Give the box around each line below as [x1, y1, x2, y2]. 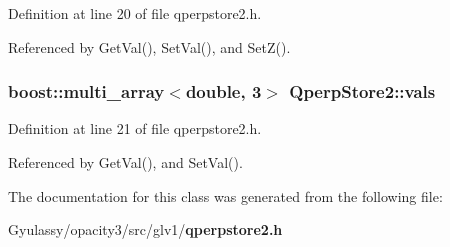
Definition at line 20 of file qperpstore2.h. [8, 3, 262, 23]
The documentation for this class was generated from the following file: [8, 185, 443, 206]
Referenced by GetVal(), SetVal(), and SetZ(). [8, 36, 291, 57]
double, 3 [185, 79, 262, 104]
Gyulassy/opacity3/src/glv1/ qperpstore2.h [8, 219, 283, 240]
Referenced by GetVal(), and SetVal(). [8, 152, 243, 172]
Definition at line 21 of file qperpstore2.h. [8, 118, 262, 139]
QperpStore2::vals [289, 79, 436, 104]
